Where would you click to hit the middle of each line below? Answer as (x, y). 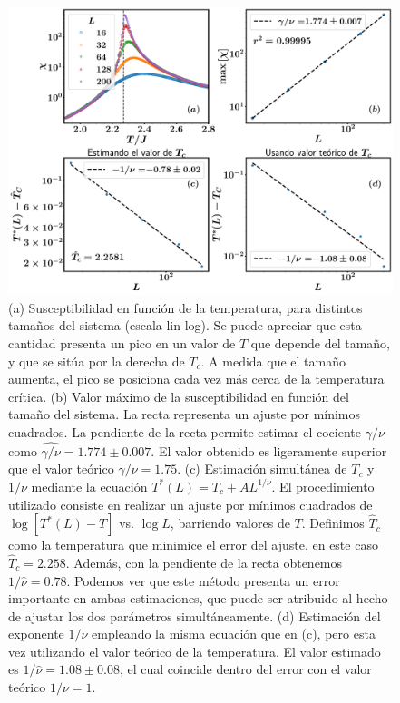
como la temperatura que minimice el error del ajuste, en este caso (193, 545)
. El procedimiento (323, 486)
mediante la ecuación (89, 486)
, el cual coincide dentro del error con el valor (245, 669)
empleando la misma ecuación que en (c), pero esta (234, 634)
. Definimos (333, 523)
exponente (36, 634)
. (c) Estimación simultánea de (262, 469)
